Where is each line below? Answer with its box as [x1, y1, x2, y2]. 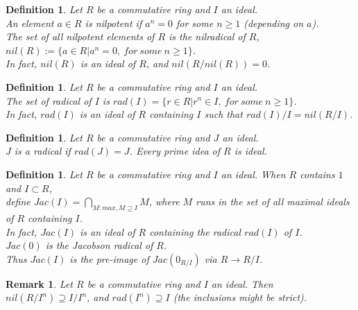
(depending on [244, 15, 304, 30]
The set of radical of [6, 93, 92, 107]
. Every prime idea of [129, 144, 221, 158]
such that [204, 107, 243, 121]
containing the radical [149, 224, 241, 239]
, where [148, 194, 180, 209]
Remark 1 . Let [6, 276, 73, 291]
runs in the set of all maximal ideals [196, 194, 350, 209]
